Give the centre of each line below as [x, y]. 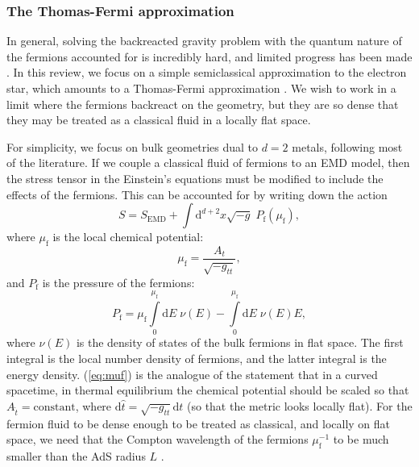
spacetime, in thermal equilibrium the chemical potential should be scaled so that [208, 390]
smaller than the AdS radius [76, 455]
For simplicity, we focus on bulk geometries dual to [133, 146]
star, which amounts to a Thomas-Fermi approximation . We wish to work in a [201, 88]
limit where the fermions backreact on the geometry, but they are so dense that [203, 104]
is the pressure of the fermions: [118, 282]
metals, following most [347, 146]
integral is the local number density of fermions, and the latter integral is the [197, 359]
